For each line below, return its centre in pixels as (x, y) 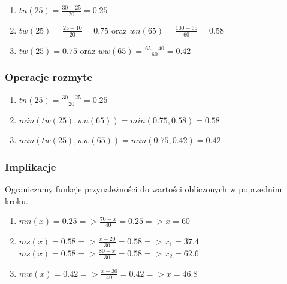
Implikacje (31, 166)
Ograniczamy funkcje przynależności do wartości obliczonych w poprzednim (143, 188)
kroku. (16, 200)
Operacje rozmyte (49, 77)
